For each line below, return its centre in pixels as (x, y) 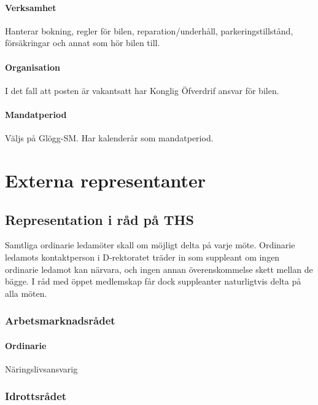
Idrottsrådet (36, 396)
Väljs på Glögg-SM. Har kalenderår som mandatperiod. (109, 138)
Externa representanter (106, 180)
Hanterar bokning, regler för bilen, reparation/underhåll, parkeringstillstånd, (149, 30)
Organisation (33, 67)
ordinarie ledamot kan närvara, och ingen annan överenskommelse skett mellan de (159, 269)
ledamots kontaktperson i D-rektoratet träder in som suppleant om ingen (142, 257)
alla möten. (26, 293)
